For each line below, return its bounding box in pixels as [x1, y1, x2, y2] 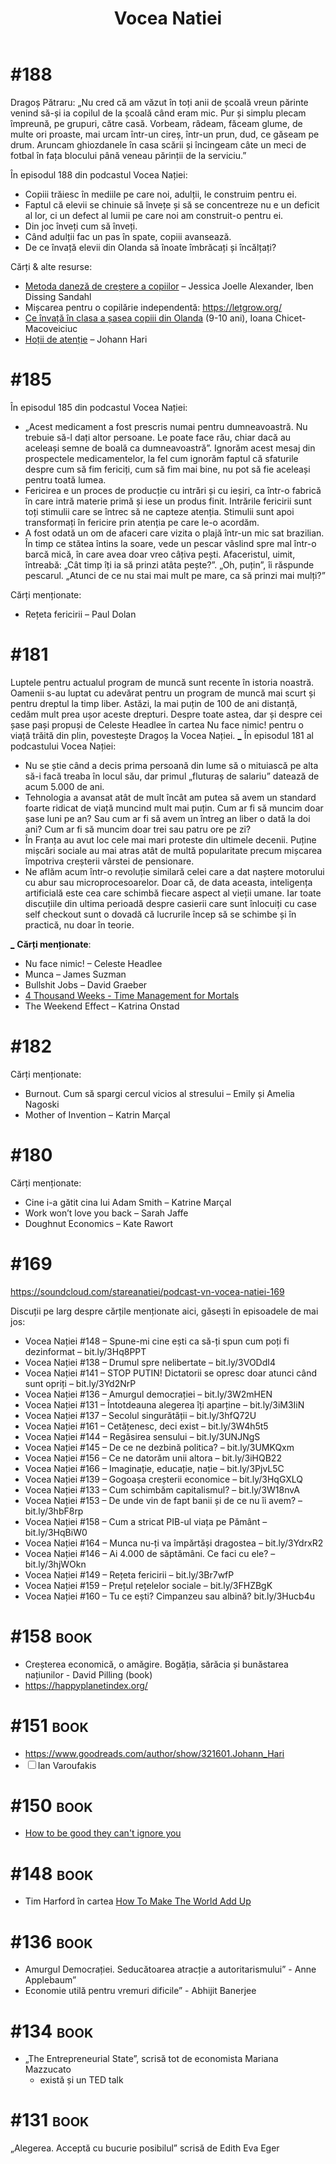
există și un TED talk [39, 2074, 124, 2086]
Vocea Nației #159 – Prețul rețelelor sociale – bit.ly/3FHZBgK [24, 1579, 273, 1591]
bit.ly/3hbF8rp [24, 1505, 84, 1517]
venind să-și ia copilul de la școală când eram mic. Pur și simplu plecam [10, 107, 307, 119]
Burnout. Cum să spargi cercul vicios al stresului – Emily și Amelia [24, 1087, 295, 1099]
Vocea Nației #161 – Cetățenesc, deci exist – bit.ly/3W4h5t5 [24, 1420, 269, 1432]
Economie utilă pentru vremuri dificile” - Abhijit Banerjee [24, 1985, 257, 1997]
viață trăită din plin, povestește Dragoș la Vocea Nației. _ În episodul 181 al [10, 729, 314, 741]
